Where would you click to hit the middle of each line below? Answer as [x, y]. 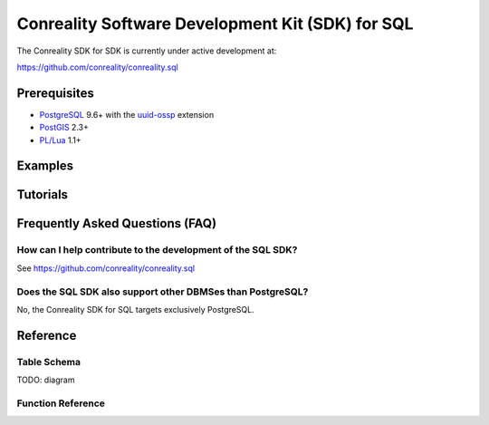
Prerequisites [55, 93]
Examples [45, 166]
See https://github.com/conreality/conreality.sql [105, 268]
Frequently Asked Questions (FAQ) [117, 223]
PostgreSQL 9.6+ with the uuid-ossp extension [127, 114]
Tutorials [42, 195]
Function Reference [61, 403]
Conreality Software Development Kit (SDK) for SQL [215, 24]
